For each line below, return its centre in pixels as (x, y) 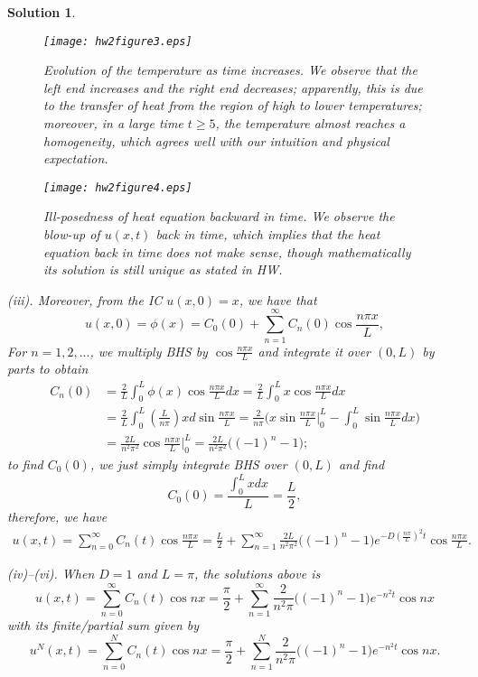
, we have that (278, 299)
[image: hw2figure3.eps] (118, 41)
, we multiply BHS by (149, 351)
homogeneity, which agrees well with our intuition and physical (216, 140)
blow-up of (72, 234)
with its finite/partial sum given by (103, 625)
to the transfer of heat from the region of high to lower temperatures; (233, 105)
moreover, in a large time (113, 123)
